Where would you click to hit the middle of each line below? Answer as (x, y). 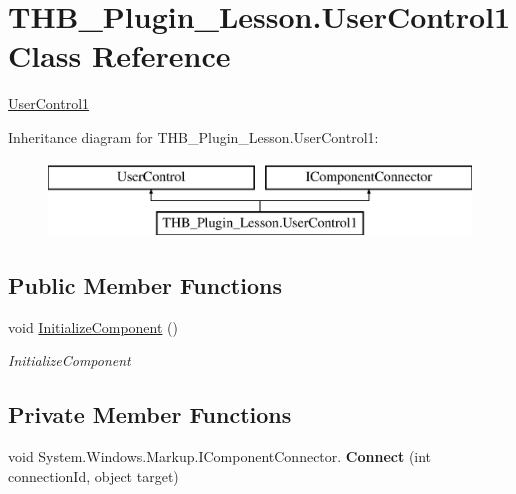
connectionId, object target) (93, 475)
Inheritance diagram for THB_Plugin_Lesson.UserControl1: (193, 136)
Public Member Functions (145, 285)
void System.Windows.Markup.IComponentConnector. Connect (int (220, 456)
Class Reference (119, 55)
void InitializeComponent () (93, 326)
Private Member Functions (150, 414)
